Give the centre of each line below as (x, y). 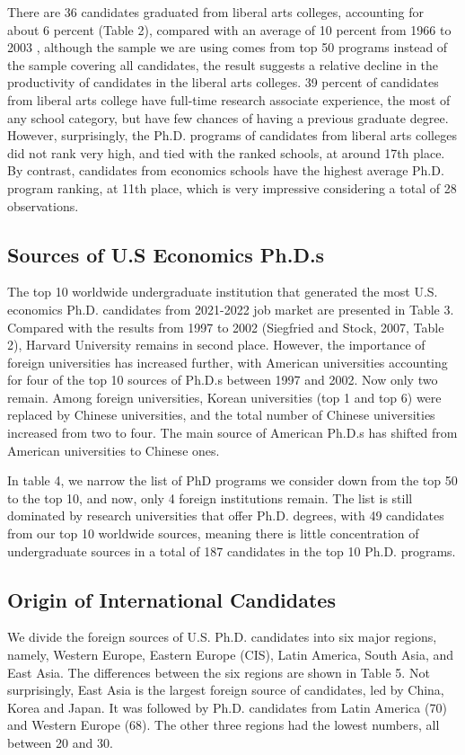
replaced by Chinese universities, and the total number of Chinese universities (221, 415)
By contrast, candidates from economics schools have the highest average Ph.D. (226, 170)
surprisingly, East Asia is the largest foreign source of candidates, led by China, (226, 690)
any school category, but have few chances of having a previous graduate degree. (228, 117)
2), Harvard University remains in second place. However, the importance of (216, 345)
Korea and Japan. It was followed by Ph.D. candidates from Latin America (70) (227, 707)
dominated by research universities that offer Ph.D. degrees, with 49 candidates (226, 515)
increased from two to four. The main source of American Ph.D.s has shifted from (232, 433)
